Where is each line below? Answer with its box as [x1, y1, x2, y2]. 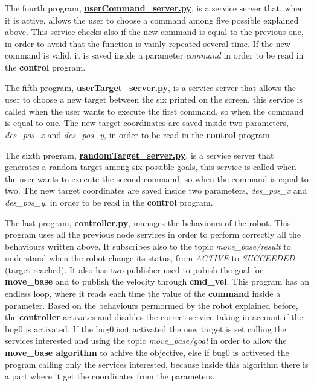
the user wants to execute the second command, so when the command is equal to [5, 172, 309, 185]
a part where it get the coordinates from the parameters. [5, 370, 215, 382]
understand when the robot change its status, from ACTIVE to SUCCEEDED [5, 252, 295, 264]
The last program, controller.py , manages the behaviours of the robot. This [5, 216, 291, 229]
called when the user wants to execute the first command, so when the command [5, 104, 304, 117]
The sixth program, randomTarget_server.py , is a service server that [5, 148, 274, 161]
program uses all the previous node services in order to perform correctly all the [5, 228, 301, 241]
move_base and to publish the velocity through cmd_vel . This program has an [5, 275, 309, 288]
